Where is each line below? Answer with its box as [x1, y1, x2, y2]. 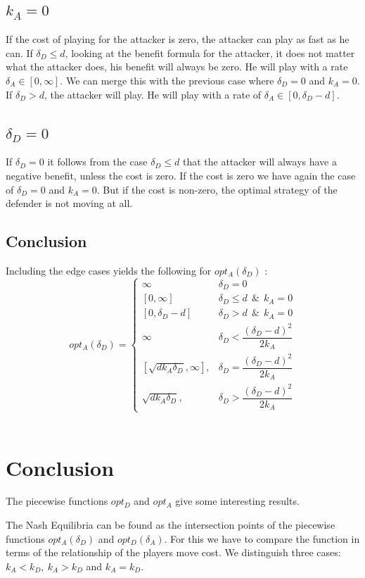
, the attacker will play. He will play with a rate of [44, 87, 262, 101]
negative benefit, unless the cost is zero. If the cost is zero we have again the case [6, 168, 356, 182]
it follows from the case [47, 154, 148, 169]
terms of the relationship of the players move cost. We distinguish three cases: [6, 545, 341, 560]
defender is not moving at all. [6, 196, 133, 211]
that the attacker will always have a [182, 154, 337, 169]
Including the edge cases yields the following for [6, 263, 212, 277]
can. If [6, 45, 33, 60]
